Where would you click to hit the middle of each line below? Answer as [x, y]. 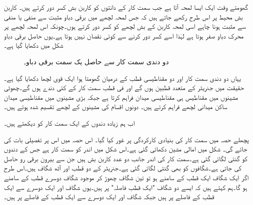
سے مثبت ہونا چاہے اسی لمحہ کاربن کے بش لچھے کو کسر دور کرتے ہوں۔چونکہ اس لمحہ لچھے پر [125, 26]
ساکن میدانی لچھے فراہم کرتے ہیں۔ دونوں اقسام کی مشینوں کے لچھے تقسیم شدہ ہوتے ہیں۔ [116, 106]
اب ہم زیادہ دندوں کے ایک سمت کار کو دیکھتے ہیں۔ [69, 122]
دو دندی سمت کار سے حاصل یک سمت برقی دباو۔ [96, 61]
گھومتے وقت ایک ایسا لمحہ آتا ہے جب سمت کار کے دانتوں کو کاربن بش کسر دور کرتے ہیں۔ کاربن [126, 7]
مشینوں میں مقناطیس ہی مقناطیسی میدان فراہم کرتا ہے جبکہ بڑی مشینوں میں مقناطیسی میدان [121, 97]
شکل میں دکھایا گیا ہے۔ [34, 45]
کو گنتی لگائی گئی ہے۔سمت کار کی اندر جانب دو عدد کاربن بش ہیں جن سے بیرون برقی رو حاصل [126, 158]
